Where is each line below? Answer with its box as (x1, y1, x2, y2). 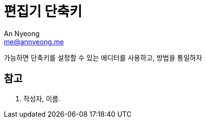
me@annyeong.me (4, 37, 64, 46)
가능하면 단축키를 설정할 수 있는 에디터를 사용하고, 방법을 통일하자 (4, 53, 203, 62)
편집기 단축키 (4, 3, 82, 20)
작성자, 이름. (23, 94, 61, 103)
